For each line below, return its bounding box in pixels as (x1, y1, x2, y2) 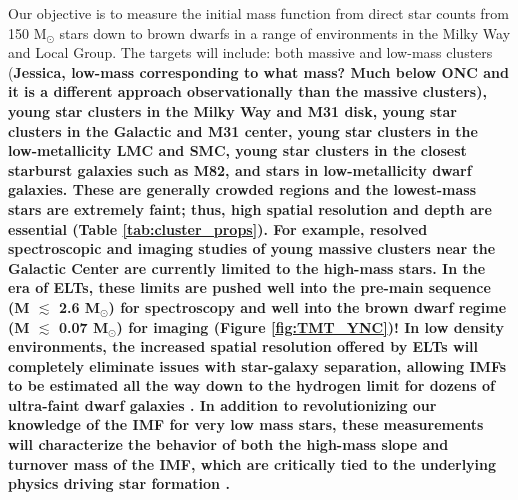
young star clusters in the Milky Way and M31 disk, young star (8, 100, 457, 121)
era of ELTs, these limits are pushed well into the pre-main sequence (8, 277, 491, 298)
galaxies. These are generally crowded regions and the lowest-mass (8, 179, 477, 200)
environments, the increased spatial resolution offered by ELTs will (8, 336, 479, 357)
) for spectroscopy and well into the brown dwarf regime (108, 296, 507, 317)
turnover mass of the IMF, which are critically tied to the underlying (8, 453, 497, 474)
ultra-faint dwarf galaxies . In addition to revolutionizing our (8, 394, 437, 415)
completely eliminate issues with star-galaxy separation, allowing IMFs (8, 355, 507, 376)
